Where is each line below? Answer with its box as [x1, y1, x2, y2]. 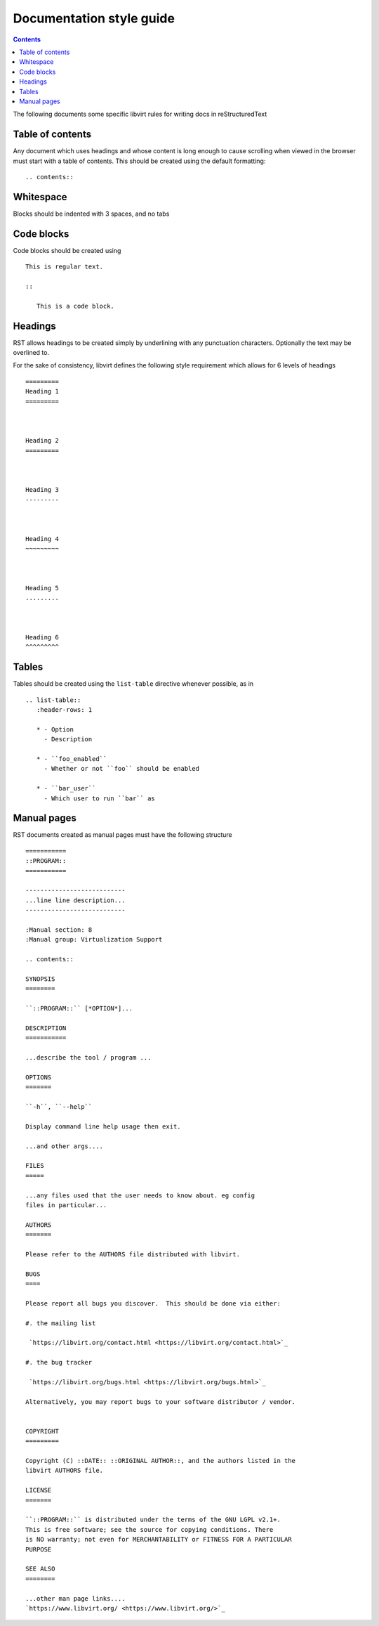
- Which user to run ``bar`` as [44, 794, 156, 802]
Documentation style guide [13, 11, 175, 26]
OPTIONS [25, 1073, 52, 1081]
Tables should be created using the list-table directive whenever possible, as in [13, 679, 254, 688]
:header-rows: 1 [36, 706, 93, 714]
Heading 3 [25, 486, 59, 494]
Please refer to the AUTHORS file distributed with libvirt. [25, 1250, 240, 1258]
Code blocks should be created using [13, 246, 121, 254]
